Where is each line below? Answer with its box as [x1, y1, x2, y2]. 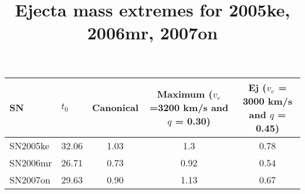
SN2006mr [9, 155, 52, 169]
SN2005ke [9, 138, 50, 152]
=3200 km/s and [150, 101, 229, 115]
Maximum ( [157, 87, 213, 101]
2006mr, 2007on [87, 21, 218, 45]
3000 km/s [242, 93, 293, 108]
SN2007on [9, 172, 50, 186]
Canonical [91, 101, 139, 115]
